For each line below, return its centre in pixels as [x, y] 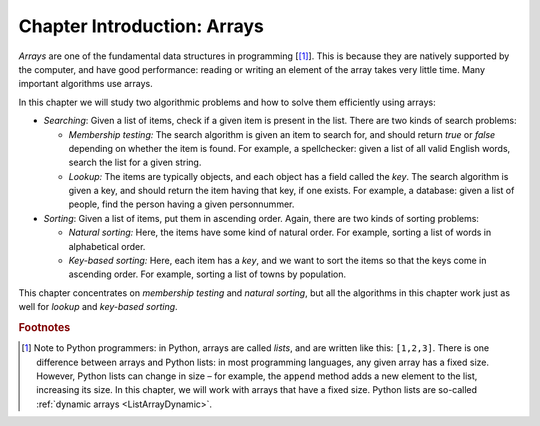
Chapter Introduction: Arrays [141, 26]
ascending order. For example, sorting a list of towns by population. [207, 274]
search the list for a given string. [135, 162]
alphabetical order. [107, 246]
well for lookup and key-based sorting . [98, 307]
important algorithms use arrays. [86, 84]
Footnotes [44, 327]
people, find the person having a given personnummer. [181, 204]
